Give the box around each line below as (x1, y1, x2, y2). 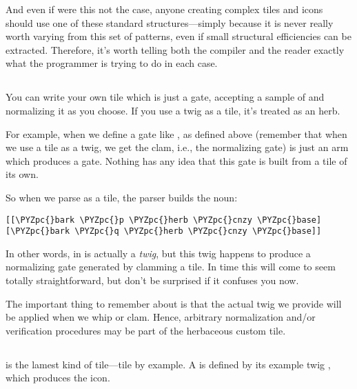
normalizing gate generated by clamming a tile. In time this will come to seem (6, 259, 336, 274)
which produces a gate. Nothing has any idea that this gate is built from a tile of (6, 153, 347, 168)
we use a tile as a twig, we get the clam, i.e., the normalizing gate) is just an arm (6, 140, 349, 154)
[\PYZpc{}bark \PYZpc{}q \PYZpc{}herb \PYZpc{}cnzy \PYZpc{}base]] (6, 226, 322, 237)
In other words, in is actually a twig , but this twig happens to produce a (6, 246, 311, 260)
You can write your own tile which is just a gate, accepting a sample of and (6, 90, 325, 104)
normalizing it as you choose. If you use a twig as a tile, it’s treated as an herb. (6, 103, 340, 117)
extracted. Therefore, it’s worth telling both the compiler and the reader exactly (6, 42, 345, 57)
